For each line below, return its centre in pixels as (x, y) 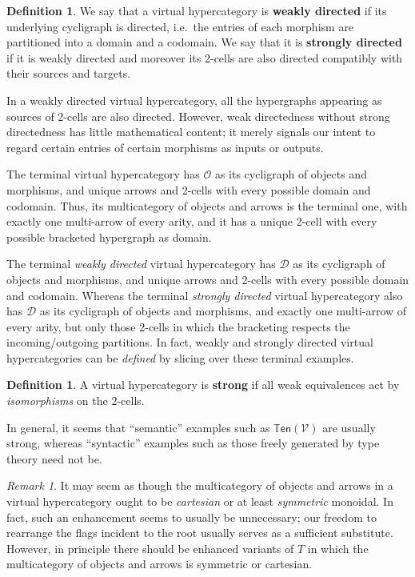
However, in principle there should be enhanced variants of (150, 548)
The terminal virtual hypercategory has (103, 174)
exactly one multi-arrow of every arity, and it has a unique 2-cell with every (192, 221)
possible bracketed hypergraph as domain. (109, 236)
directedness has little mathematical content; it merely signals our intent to (191, 132)
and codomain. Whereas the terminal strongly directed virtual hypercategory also (205, 295)
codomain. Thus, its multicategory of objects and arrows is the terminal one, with (207, 205)
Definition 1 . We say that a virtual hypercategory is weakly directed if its (197, 10)
